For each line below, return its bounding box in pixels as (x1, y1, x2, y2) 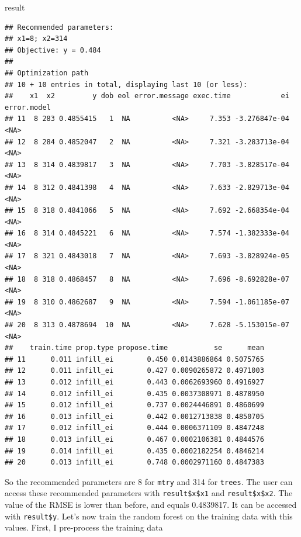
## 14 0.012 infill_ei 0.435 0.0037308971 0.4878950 (5, 389, 264, 398)
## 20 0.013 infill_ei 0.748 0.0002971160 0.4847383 (5, 458, 264, 467)
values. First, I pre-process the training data (5, 521, 163, 533)
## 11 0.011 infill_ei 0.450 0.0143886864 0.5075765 (5, 355, 264, 363)
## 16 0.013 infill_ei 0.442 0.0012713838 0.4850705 (5, 412, 264, 421)
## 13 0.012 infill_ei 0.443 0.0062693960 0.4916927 (5, 378, 264, 386)
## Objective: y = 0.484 (5, 46, 101, 54)
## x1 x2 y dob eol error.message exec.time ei (5, 92, 289, 101)
